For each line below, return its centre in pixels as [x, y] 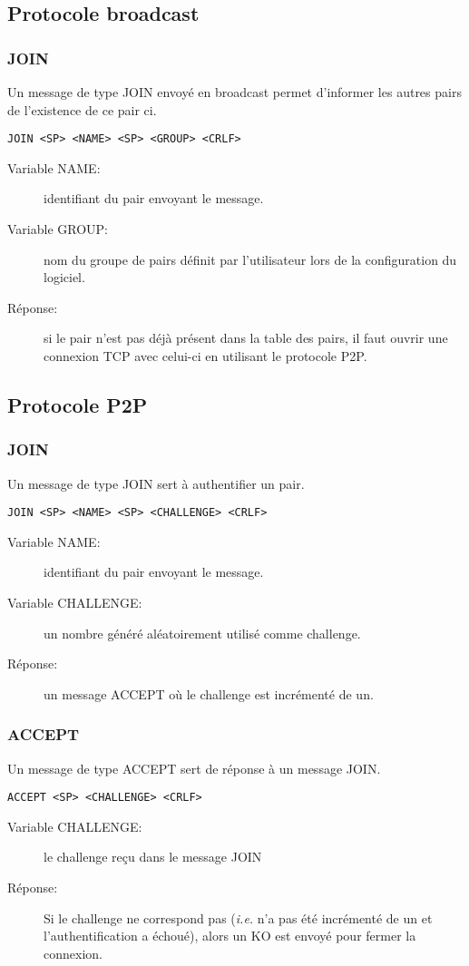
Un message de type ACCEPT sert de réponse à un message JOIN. [194, 768]
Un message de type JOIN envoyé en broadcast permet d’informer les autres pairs [234, 92]
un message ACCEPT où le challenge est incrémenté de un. [209, 693]
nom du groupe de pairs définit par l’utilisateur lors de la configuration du [250, 259]
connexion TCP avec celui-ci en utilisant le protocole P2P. [205, 356]
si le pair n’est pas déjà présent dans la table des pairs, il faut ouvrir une [246, 338]
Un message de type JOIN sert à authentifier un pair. [156, 483]
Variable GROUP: [58, 229]
